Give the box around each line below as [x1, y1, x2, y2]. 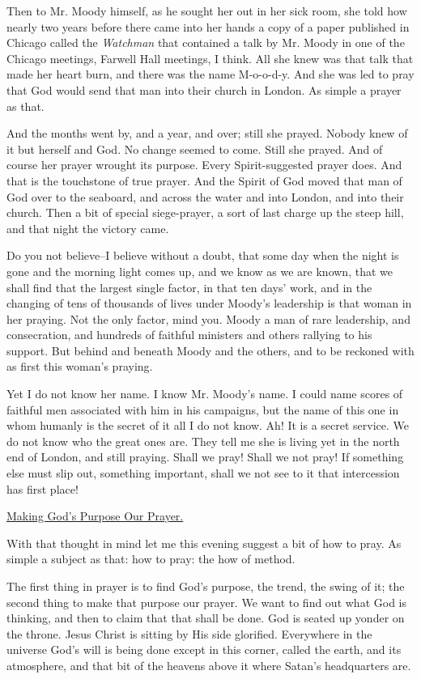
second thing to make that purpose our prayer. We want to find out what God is [6, 593, 407, 610]
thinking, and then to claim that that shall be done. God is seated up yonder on [6, 609, 405, 626]
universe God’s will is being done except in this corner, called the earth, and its [6, 641, 402, 658]
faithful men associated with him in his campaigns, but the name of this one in [6, 401, 399, 418]
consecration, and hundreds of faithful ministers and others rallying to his [6, 326, 372, 343]
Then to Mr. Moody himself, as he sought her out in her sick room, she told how [6, 2, 407, 19]
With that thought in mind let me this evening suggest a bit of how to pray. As [6, 534, 402, 551]
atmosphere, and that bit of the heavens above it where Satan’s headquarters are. [6, 656, 411, 673]
